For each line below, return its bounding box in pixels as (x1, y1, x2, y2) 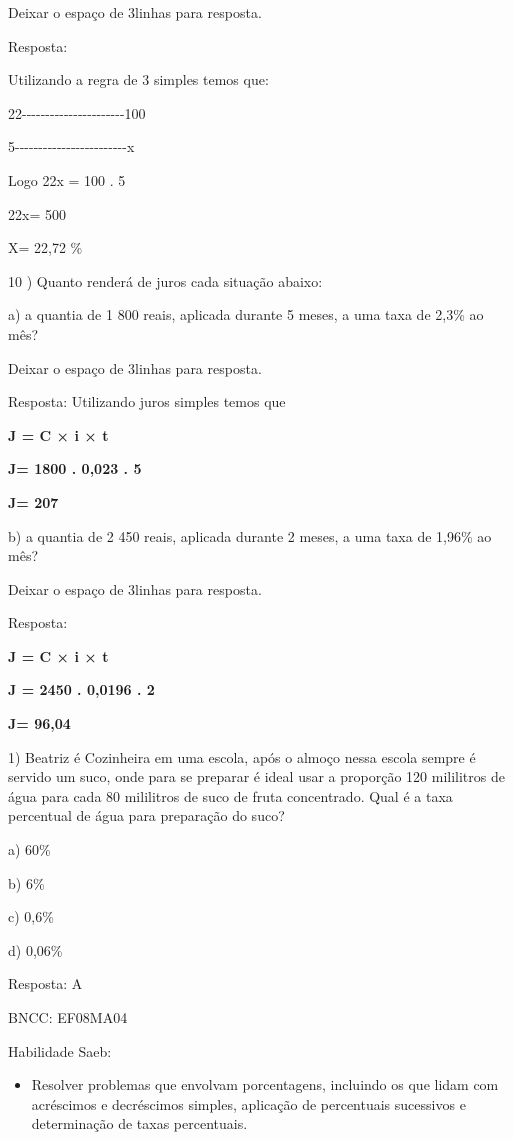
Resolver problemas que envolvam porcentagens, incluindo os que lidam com (31, 1074, 499, 1095)
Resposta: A (8, 973, 83, 994)
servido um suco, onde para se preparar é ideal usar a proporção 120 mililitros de (8, 766, 505, 787)
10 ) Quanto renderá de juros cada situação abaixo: (8, 270, 323, 291)
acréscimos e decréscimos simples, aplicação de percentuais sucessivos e (31, 1093, 466, 1114)
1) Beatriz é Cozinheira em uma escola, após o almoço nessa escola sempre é (8, 746, 476, 767)
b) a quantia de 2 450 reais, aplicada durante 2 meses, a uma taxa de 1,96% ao (8, 525, 492, 546)
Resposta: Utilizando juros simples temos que (8, 391, 286, 412)
